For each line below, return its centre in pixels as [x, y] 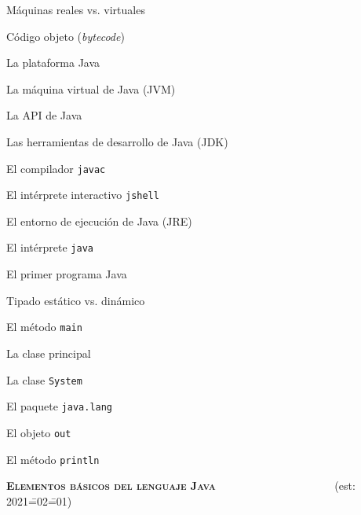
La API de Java [44, 115]
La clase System [44, 379]
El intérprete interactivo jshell [83, 195]
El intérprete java [50, 247]
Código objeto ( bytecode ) [66, 36]
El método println [53, 459]
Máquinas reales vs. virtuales [76, 9]
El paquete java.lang [60, 406]
